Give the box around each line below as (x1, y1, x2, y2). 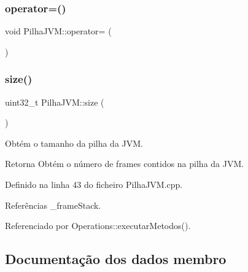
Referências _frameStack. (5, 198, 101, 211)
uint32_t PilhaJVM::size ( (5, 95, 104, 108)
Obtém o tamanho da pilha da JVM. (5, 136, 143, 149)
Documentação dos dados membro (5, 249, 227, 268)
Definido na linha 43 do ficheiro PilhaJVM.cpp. (5, 178, 183, 190)
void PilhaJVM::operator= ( (5, 25, 112, 37)
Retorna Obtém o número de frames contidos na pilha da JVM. (5, 157, 244, 170)
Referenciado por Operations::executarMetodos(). (5, 219, 191, 232)
